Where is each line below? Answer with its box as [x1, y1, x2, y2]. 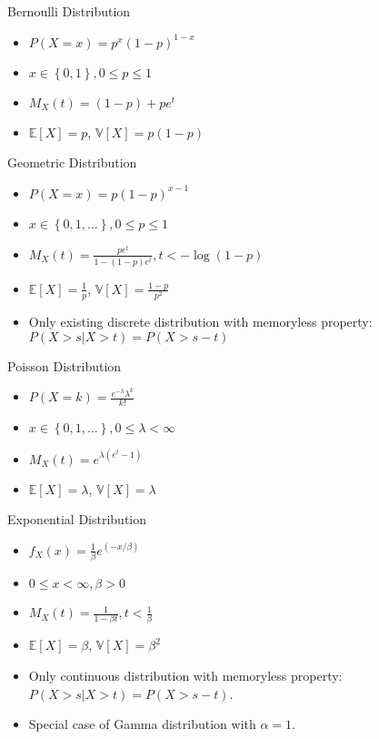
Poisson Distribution [7, 356, 122, 375]
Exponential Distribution [7, 510, 147, 529]
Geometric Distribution [7, 153, 137, 172]
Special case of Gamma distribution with [28, 714, 256, 734]
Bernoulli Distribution [7, 2, 131, 20]
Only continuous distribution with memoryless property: [28, 665, 343, 684]
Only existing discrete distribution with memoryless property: [28, 311, 373, 330]
